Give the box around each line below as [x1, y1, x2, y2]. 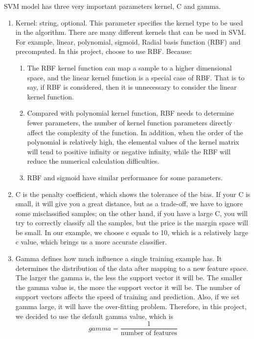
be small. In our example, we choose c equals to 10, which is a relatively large [15, 227, 248, 237]
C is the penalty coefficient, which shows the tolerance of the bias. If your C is [15, 189, 251, 199]
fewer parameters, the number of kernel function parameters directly [27, 117, 232, 127]
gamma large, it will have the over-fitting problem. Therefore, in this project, [15, 301, 247, 312]
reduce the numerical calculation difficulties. [27, 156, 160, 166]
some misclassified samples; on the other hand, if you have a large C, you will [15, 208, 248, 218]
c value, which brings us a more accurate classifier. [15, 237, 167, 247]
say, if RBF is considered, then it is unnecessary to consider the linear [27, 82, 237, 92]
